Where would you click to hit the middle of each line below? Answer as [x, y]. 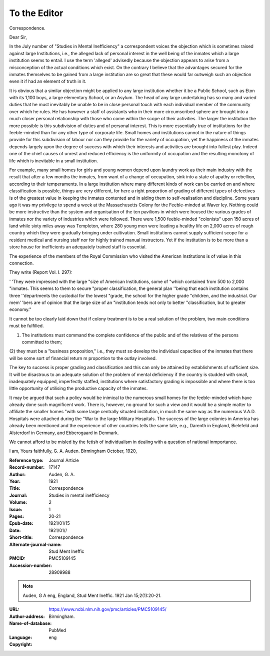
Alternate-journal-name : [35, 544]
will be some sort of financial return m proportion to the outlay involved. [83, 358]
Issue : [16, 509]
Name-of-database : [30, 623]
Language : [21, 637]
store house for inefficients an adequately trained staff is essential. [78, 247]
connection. [21, 263]
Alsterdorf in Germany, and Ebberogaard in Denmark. [64, 433]
